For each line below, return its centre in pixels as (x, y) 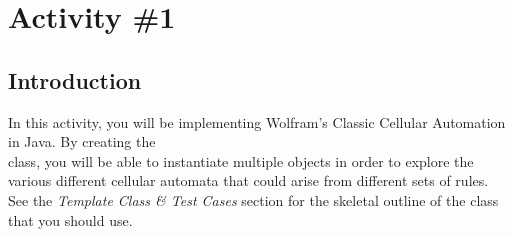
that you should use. (70, 219)
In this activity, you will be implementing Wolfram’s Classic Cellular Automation (257, 121)
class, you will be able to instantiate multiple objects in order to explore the (241, 160)
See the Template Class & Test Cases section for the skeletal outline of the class (253, 199)
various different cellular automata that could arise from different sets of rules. (248, 180)
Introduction (75, 79)
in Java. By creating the (82, 141)
